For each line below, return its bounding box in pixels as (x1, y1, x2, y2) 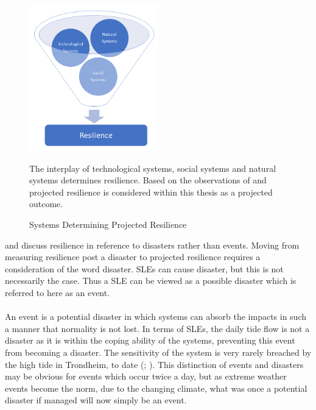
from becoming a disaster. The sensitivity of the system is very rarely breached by (5, 346, 312, 359)
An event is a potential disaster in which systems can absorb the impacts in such (5, 310, 306, 323)
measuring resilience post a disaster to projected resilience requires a (5, 250, 261, 263)
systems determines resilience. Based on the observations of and (29, 174, 267, 186)
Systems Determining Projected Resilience (29, 218, 187, 231)
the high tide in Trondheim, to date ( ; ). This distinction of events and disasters (5, 358, 304, 370)
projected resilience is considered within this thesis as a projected (29, 185, 273, 198)
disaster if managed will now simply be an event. (5, 394, 187, 406)
